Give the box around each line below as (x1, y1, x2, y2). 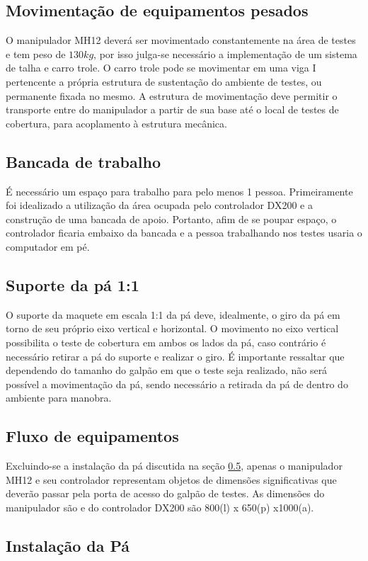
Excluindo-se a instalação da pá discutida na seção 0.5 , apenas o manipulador (6, 458, 343, 473)
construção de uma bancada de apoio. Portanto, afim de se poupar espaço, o (6, 211, 337, 226)
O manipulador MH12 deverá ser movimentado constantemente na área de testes (6, 33, 356, 47)
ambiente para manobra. (6, 390, 112, 405)
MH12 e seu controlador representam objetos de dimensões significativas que (6, 472, 337, 487)
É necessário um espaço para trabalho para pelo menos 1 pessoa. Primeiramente (6, 183, 353, 198)
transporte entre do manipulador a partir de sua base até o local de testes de (6, 102, 339, 117)
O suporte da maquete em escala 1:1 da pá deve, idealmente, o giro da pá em (6, 307, 340, 322)
